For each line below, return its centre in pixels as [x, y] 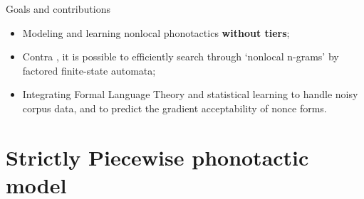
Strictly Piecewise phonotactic [157, 157]
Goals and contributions [58, 9]
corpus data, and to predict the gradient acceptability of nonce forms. [175, 108]
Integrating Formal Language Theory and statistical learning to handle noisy [190, 94]
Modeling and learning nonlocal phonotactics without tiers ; [156, 32]
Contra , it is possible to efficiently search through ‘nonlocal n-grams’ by [181, 57]
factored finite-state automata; [89, 70]
